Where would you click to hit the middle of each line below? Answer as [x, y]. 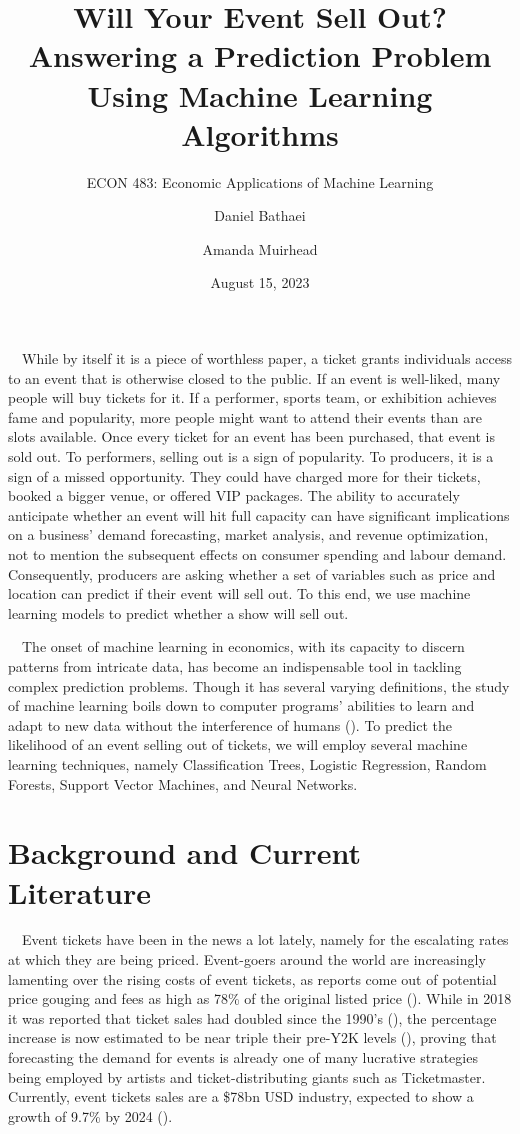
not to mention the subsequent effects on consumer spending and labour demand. [257, 554]
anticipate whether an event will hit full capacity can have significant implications [259, 514]
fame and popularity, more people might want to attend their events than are [245, 416]
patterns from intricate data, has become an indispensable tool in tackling [235, 665]
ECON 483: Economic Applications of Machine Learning [260, 181]
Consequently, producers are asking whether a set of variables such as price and [252, 573]
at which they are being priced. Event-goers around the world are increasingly [247, 959]
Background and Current [184, 852]
